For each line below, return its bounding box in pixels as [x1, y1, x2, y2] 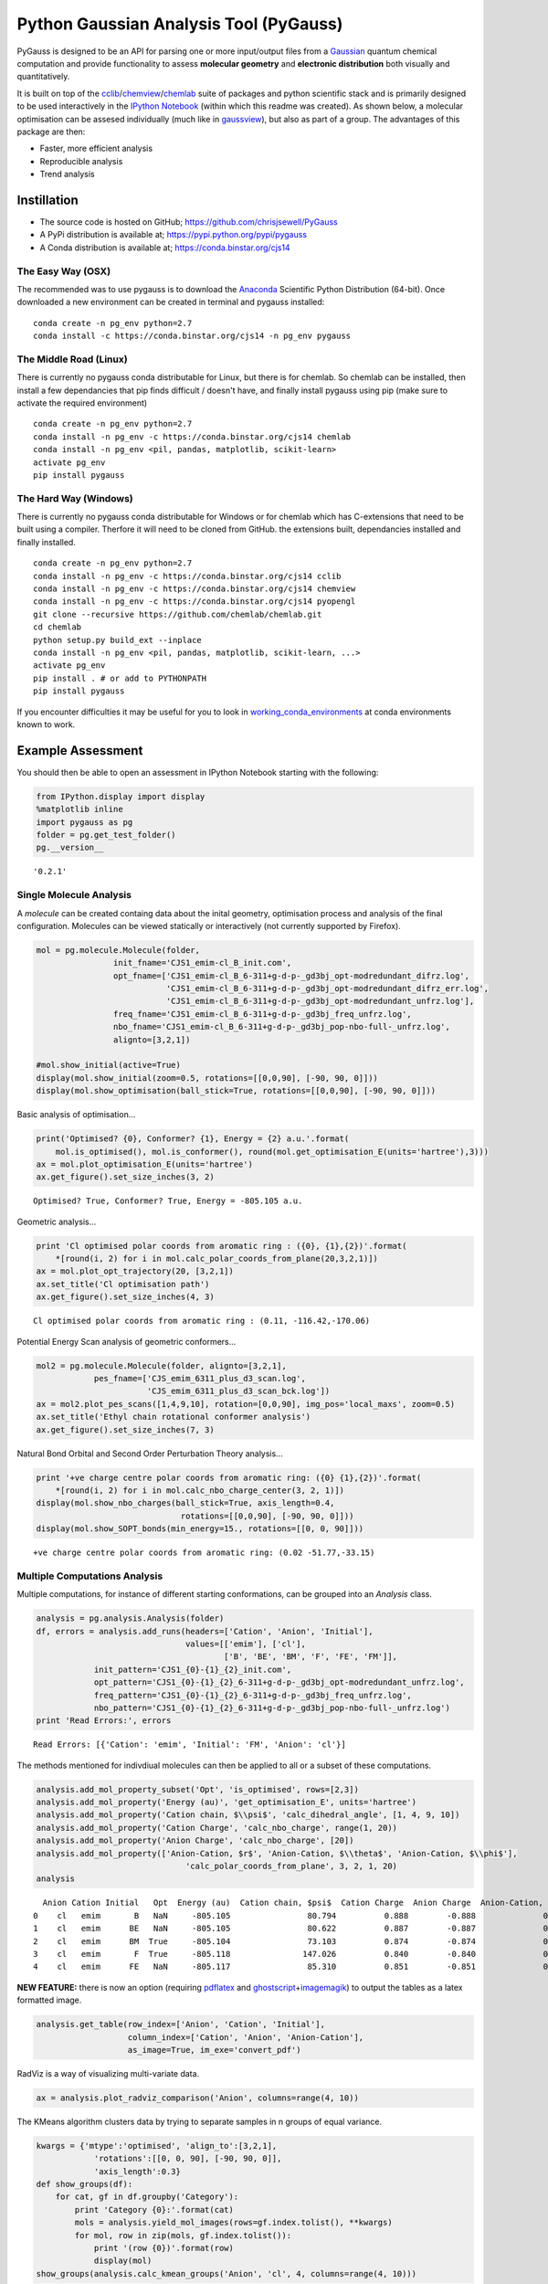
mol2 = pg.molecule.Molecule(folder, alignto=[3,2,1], [36, 1360, 287, 1370]
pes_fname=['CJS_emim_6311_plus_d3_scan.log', [93, 1373, 306, 1383]
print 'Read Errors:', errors [36, 1716, 172, 1726]
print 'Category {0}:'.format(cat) [74, 2205, 235, 2215]
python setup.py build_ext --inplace [33, 635, 203, 645]
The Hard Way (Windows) [16, 492, 133, 504]
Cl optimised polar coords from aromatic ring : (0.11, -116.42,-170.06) [33, 1316, 371, 1327]
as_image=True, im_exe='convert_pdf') [127, 2045, 301, 2055]
